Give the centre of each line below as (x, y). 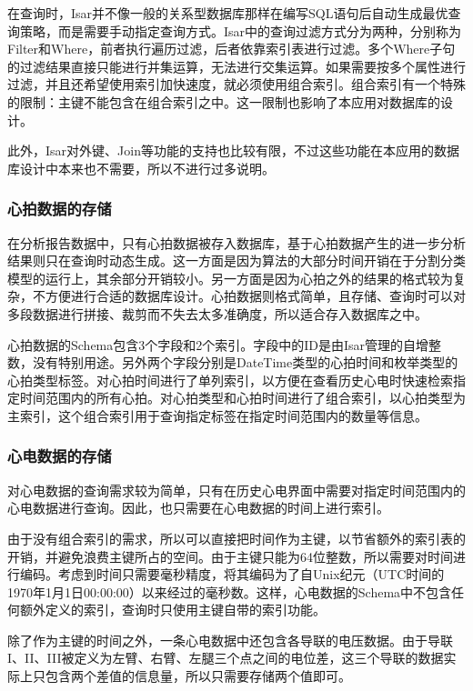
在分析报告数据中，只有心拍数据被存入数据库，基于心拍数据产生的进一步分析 (236, 242)
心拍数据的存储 (60, 209)
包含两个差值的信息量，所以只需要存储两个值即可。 (198, 676)
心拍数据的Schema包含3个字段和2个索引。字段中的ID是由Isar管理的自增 (218, 344)
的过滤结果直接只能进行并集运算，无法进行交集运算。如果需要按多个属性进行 (236, 66)
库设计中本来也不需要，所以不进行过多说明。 (141, 168)
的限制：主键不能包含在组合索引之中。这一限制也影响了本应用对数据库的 (224, 101)
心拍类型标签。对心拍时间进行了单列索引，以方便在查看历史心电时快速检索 (230, 380)
